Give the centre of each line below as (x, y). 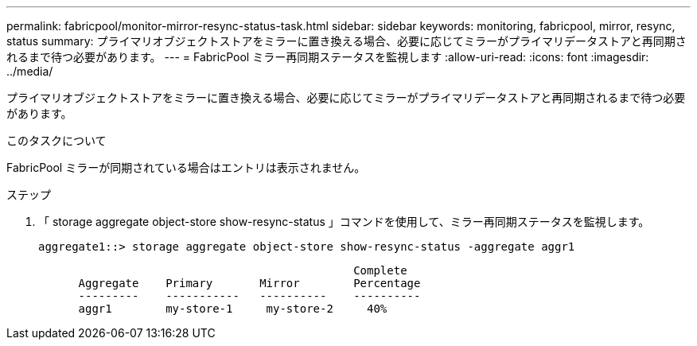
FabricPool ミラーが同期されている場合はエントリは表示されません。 (186, 167)
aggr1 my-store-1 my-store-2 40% (233, 309)
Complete (380, 270)
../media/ (30, 71)
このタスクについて (56, 140)
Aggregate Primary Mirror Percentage (249, 283)
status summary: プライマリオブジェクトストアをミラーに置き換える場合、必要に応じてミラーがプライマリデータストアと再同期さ (347, 41)
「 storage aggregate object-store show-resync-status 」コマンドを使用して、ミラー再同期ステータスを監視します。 (344, 222)
